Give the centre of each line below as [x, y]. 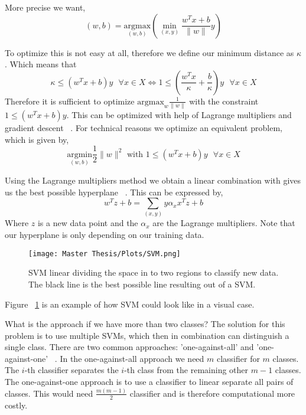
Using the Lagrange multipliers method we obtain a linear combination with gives [153, 180]
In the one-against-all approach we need [132, 358]
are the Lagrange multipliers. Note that [224, 223]
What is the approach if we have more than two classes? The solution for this [145, 324]
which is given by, [37, 139]
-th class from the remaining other [186, 370]
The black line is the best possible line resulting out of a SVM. [142, 284]
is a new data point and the [88, 223]
